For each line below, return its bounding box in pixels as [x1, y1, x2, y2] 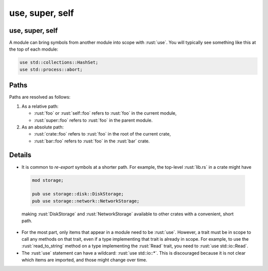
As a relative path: [21, 103, 59, 109]
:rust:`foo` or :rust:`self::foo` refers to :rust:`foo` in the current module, [34, 110, 177, 116]
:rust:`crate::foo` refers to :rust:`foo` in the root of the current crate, [34, 131, 171, 137]
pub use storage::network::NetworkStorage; [32, 198, 140, 203]
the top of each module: [9, 46, 59, 52]
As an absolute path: [21, 124, 64, 130]
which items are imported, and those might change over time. [21, 257, 147, 263]
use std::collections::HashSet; [19, 60, 99, 66]
